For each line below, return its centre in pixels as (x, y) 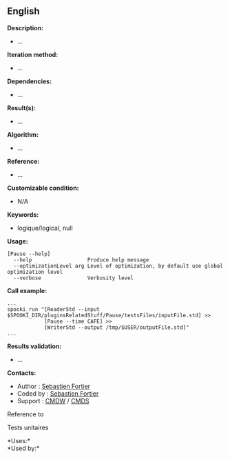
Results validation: (34, 346)
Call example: (27, 290)
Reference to (25, 414)
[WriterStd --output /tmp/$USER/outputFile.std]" (116, 327)
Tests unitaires (28, 427)
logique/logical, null (45, 228)
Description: (25, 28)
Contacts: (22, 373)
